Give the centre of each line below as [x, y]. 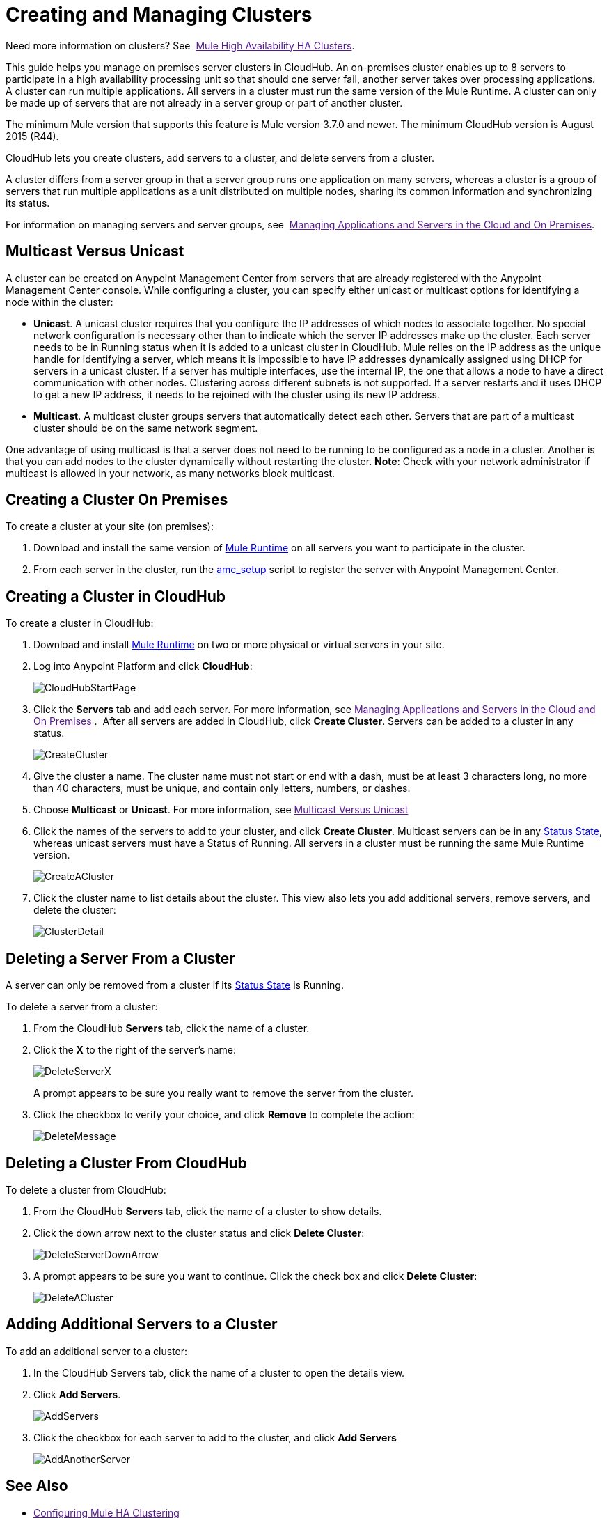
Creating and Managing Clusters [159, 15]
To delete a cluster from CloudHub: [86, 1189]
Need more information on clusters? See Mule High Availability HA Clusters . [180, 45]
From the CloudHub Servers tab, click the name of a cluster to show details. [208, 1211]
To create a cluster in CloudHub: [80, 623]
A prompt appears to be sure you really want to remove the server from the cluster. [224, 1093]
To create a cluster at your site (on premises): [110, 526]
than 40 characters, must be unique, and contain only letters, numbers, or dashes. [222, 788]
